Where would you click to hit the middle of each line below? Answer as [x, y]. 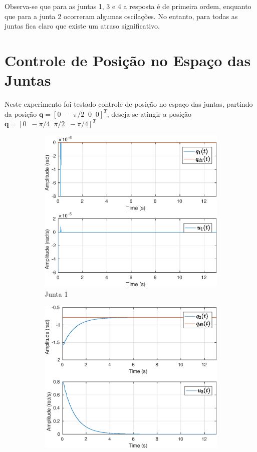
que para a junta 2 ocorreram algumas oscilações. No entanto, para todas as [121, 16]
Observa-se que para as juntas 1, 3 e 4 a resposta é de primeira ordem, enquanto [128, 6]
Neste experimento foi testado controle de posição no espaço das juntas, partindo [129, 104]
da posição [21, 114]
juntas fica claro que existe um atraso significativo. [82, 26]
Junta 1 [56, 293]
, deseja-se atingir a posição [149, 114]
